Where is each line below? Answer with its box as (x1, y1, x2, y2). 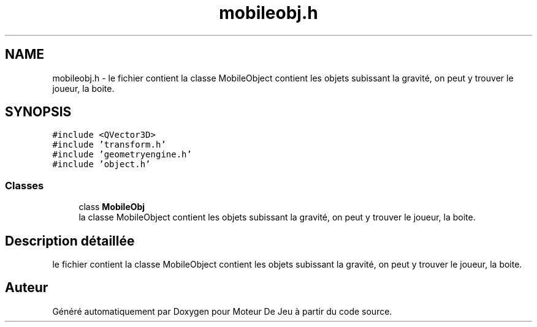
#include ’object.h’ (52, 159, 151, 170)
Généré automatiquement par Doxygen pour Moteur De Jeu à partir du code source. (52, 306, 392, 317)
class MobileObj (78, 201, 145, 212)
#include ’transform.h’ (52, 140, 166, 150)
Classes (5, 179, 44, 192)
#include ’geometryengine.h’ (52, 149, 192, 160)
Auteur (5, 280, 48, 296)
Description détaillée (5, 233, 135, 249)
